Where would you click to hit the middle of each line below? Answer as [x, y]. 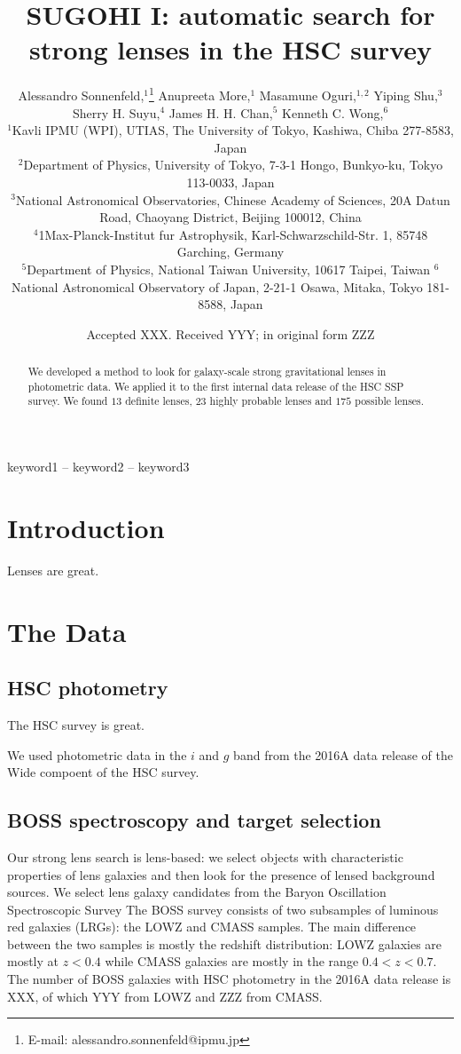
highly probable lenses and [271, 401]
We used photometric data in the [97, 754]
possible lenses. [390, 401]
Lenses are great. [53, 570]
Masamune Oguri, [308, 95]
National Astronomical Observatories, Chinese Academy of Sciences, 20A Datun [233, 199]
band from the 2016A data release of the [343, 754]
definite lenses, [159, 401]
